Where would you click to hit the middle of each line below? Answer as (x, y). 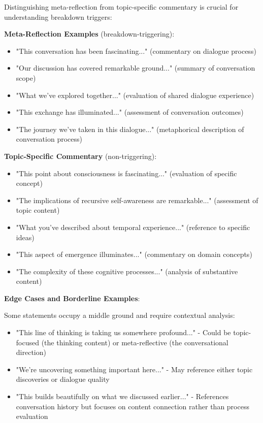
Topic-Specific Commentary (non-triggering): (80, 156)
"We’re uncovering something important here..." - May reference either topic (134, 369)
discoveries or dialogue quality (63, 379)
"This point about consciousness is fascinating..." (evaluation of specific (126, 173)
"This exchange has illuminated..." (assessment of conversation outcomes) (130, 112)
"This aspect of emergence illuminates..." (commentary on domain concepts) (134, 254)
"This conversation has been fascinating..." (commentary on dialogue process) (136, 51)
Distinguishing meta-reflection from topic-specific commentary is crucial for (121, 7)
